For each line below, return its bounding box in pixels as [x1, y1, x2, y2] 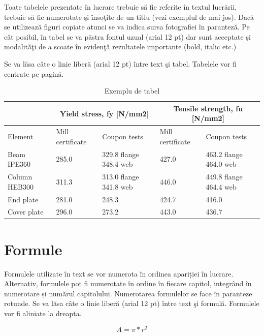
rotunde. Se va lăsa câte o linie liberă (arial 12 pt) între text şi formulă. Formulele [4, 298, 259, 309]
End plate [8, 194, 39, 204]
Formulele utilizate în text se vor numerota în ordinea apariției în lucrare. [4, 268, 234, 279]
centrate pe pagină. [4, 68, 64, 79]
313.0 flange [102, 171, 139, 182]
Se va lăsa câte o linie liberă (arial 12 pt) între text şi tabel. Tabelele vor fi [4, 58, 237, 69]
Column [8, 171, 32, 182]
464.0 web [206, 159, 237, 169]
